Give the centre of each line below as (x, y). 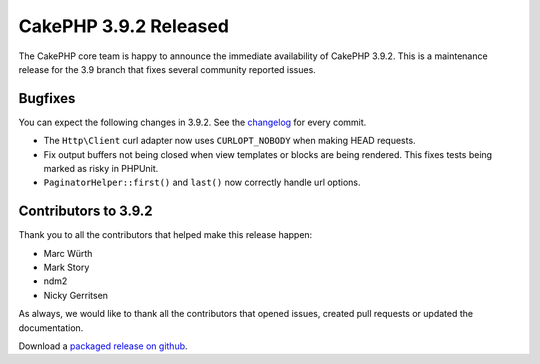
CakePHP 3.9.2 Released (124, 26)
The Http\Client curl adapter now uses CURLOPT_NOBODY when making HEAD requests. (229, 141)
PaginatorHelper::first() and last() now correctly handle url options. (202, 182)
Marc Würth (68, 253)
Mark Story (66, 267)
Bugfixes (47, 98)
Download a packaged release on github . (103, 346)
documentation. (51, 327)
